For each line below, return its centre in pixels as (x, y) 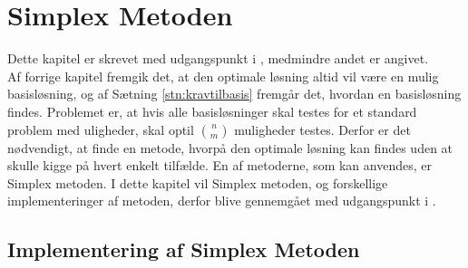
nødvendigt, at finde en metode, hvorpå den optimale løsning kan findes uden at (230, 147)
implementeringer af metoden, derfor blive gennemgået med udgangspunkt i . (222, 201)
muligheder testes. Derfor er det (322, 129)
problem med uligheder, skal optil (101, 129)
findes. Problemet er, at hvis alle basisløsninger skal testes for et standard (212, 111)
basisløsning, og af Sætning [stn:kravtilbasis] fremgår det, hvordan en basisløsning (234, 94)
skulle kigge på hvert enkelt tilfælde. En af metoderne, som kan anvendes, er (219, 165)
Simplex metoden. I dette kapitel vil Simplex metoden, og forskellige (198, 182)
